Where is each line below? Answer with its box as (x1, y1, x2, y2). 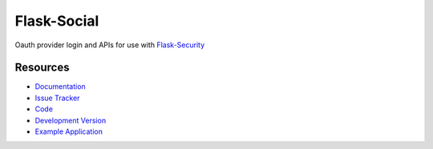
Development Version (34, 115, 107, 125)
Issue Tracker (34, 93, 80, 103)
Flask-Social (14, 12, 99, 30)
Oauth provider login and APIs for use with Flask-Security (14, 40, 205, 50)
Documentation (34, 82, 86, 91)
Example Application (34, 127, 103, 136)
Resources (14, 61, 70, 74)
